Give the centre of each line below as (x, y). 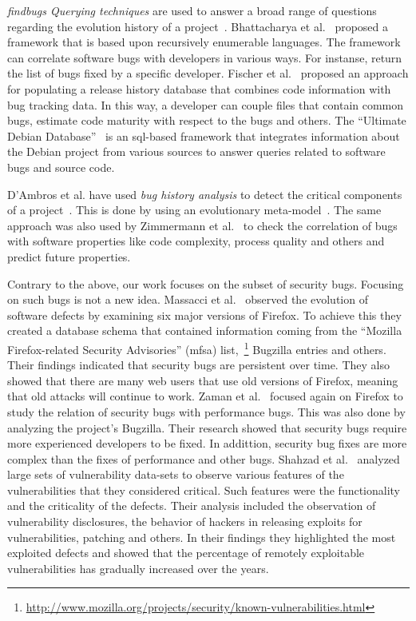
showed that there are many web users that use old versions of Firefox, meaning (203, 380)
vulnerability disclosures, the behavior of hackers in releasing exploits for (185, 521)
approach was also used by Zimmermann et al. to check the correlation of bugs (202, 225)
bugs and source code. (61, 167)
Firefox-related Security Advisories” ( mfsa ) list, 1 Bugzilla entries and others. (197, 348)
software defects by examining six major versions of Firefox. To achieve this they (204, 314)
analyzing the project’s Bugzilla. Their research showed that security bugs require (207, 427)
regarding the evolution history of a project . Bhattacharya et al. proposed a (198, 26)
